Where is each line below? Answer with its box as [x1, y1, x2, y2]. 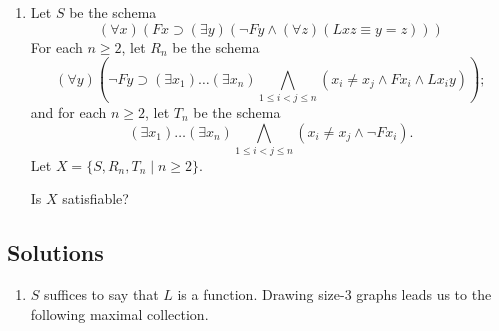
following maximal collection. [30, 303, 209, 324]
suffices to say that [44, 284, 159, 305]
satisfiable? [62, 188, 129, 209]
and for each [30, 101, 107, 122]
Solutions [7, 237, 104, 268]
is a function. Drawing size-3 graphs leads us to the [177, 284, 492, 305]
